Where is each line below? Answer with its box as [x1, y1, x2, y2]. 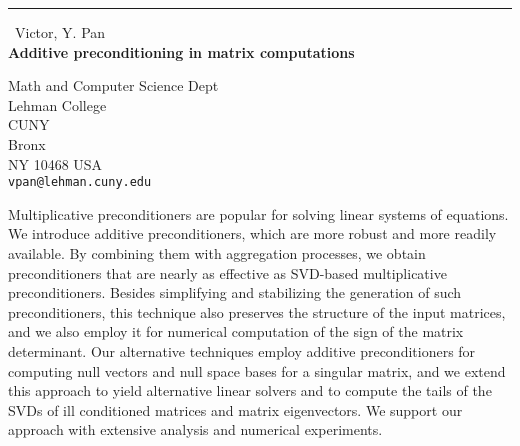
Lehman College [8, 94, 107, 115]
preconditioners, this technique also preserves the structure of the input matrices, [8, 301, 506, 322]
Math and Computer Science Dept [8, 75, 219, 96]
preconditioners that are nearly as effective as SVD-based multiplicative [8, 262, 447, 283]
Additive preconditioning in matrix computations [8, 41, 355, 62]
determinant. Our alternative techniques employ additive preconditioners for [8, 340, 476, 361]
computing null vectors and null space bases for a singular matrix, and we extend [8, 360, 506, 381]
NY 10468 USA [8, 153, 103, 174]
